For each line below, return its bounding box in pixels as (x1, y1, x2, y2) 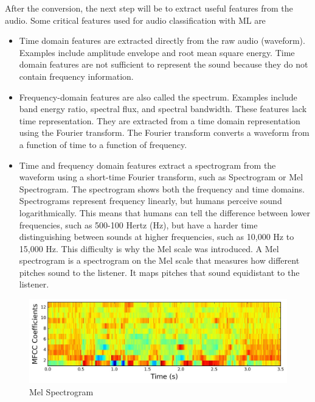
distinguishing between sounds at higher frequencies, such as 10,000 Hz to (19, 230, 294, 243)
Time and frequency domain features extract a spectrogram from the (19, 158, 276, 171)
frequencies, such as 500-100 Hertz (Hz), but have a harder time (19, 218, 258, 231)
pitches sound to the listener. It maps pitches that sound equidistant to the (19, 266, 300, 278)
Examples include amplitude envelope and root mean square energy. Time (19, 46, 295, 58)
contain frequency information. (19, 69, 134, 82)
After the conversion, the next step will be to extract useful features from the (5, 2, 293, 14)
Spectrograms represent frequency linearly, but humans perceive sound (19, 194, 282, 207)
